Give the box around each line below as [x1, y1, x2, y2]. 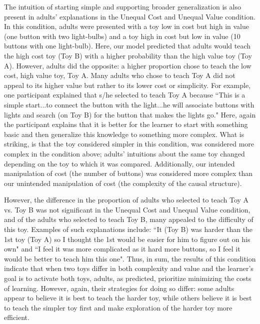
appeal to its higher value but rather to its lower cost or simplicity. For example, [4, 79, 251, 90]
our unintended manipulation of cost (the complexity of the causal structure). [4, 177, 242, 188]
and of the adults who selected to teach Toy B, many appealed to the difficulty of [4, 214, 253, 224]
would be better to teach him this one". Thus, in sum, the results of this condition [4, 253, 256, 263]
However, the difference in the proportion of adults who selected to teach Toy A [4, 194, 249, 205]
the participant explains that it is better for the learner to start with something [4, 119, 248, 129]
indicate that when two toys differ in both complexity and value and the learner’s [4, 263, 253, 273]
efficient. [4, 312, 29, 322]
